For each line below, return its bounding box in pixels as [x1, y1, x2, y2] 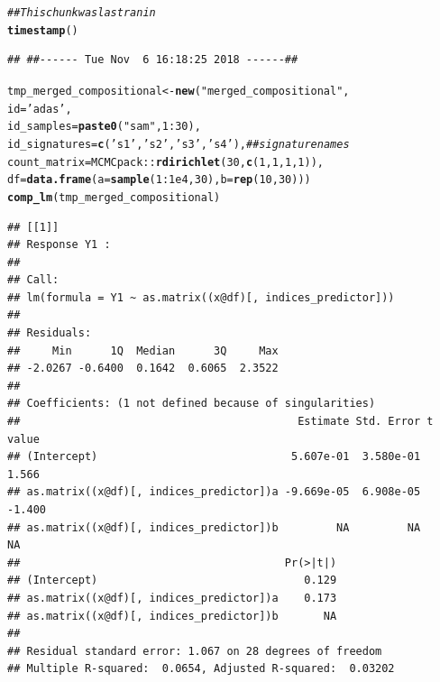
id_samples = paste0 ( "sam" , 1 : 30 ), [7, 120, 201, 134]
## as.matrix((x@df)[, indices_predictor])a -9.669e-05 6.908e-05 [7, 485, 421, 499]
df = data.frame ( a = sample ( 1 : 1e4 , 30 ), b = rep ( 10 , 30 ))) [7, 173, 311, 187]
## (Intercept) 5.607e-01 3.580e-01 [7, 450, 421, 464]
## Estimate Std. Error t [7, 415, 434, 429]
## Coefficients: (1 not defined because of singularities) [7, 397, 376, 410]
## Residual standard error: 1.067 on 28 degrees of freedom [7, 644, 382, 658]
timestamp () [7, 23, 78, 37]
